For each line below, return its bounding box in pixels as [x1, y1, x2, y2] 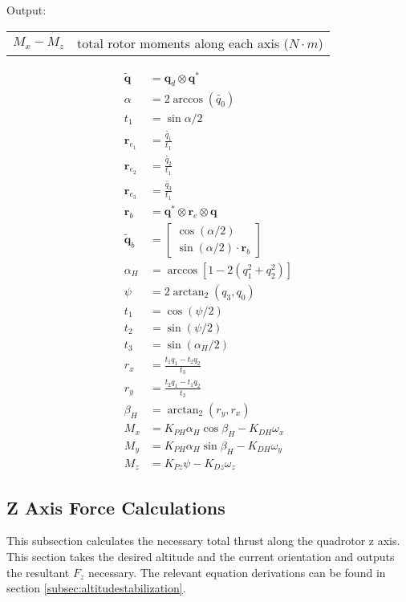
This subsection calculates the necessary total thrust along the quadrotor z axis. [6, 532, 400, 549]
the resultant [6, 563, 70, 580]
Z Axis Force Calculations [6, 494, 225, 519]
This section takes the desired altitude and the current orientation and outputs [6, 547, 395, 564]
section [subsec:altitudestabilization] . [6, 580, 186, 596]
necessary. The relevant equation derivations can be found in [87, 563, 386, 580]
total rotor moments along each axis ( [77, 33, 289, 52]
